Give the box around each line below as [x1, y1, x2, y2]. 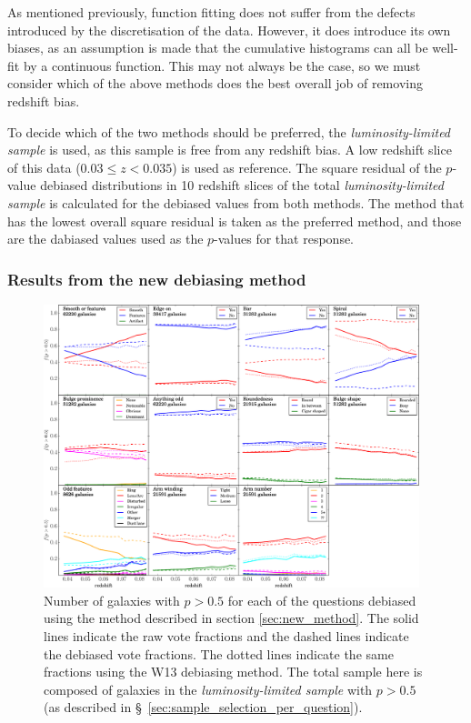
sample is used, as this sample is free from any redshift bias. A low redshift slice [7, 140, 452, 159]
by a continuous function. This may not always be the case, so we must [23, 55, 421, 75]
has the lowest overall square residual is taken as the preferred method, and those [7, 211, 462, 230]
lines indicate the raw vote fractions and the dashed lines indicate [44, 626, 409, 645]
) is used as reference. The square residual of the [172, 157, 442, 176]
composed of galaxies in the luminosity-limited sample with [44, 679, 373, 698]
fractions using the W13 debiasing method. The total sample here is [44, 662, 423, 681]
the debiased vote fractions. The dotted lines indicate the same [44, 644, 394, 663]
